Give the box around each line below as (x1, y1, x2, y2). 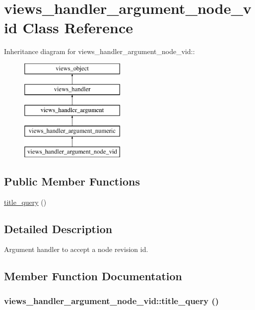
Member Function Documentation (4, 268, 183, 284)
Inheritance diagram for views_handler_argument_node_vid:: (4, 46, 195, 57)
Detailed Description (4, 221, 113, 236)
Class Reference (22, 17, 133, 38)
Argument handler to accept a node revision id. (4, 244, 148, 254)
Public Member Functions (4, 173, 140, 188)
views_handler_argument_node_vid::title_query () (4, 294, 219, 307)
